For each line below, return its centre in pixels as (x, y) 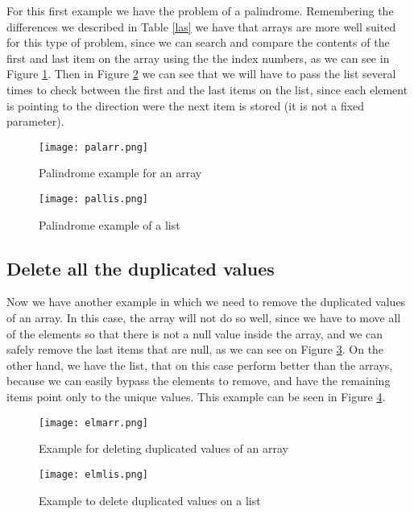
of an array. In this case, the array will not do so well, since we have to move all (204, 318)
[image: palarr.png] (94, 147)
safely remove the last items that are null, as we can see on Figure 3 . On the (195, 349)
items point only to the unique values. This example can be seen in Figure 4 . (196, 397)
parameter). (35, 121)
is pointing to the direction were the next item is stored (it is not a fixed (186, 105)
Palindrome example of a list (110, 224)
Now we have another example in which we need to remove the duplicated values (206, 302)
